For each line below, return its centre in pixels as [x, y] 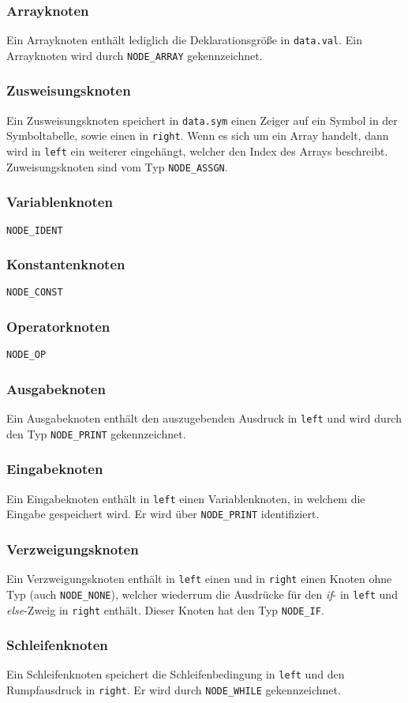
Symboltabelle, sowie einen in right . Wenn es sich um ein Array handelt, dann [198, 135]
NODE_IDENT [35, 230]
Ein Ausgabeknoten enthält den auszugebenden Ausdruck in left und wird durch [204, 418]
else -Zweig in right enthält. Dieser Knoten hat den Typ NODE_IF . [165, 609]
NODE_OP [26, 355]
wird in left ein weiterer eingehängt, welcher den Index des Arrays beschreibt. [197, 151]
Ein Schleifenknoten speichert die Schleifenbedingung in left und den [176, 674]
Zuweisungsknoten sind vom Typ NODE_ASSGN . [117, 166]
